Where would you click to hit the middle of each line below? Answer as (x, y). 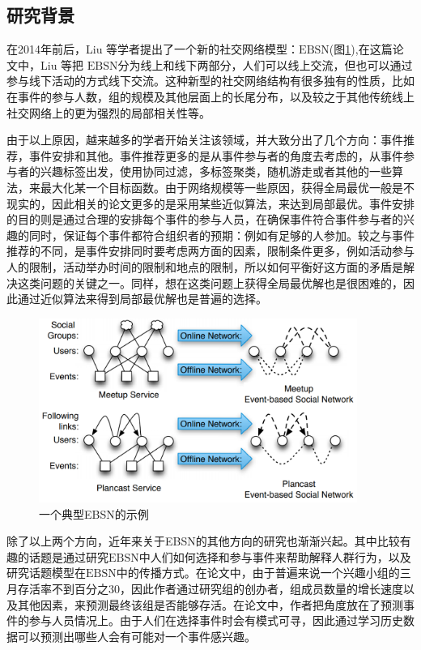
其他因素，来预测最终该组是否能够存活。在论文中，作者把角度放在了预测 (210, 604)
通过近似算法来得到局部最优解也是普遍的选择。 (142, 299)
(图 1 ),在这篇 (361, 49)
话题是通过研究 (68, 556)
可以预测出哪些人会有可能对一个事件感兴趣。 (136, 636)
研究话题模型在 (46, 573)
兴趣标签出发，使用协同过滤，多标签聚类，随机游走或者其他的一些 (216, 171)
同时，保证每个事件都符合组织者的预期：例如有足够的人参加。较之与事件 (221, 235)
